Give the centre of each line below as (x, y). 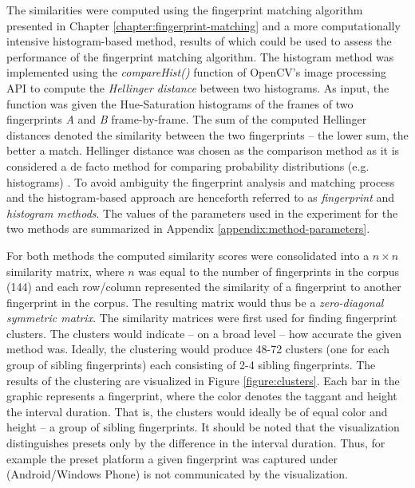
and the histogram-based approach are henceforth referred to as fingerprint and (201, 197)
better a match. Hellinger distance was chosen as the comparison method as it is (203, 150)
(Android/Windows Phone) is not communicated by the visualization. (177, 474)
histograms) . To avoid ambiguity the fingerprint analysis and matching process (201, 181)
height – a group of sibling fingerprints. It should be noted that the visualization (203, 427)
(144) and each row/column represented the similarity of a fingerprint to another (204, 287)
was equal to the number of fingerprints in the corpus (269, 271)
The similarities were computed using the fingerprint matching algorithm (185, 10)
